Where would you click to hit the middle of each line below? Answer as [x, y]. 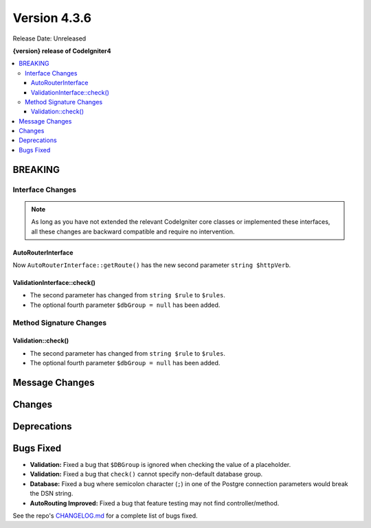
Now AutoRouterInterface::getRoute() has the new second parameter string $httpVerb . [152, 265]
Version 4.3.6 [52, 18]
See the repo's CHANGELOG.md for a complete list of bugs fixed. [105, 516]
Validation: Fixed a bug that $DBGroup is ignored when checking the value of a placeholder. [160, 465]
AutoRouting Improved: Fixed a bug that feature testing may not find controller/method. [155, 503]
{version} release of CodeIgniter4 [62, 51]
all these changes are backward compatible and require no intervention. [133, 231]
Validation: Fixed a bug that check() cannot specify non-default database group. [146, 474]
